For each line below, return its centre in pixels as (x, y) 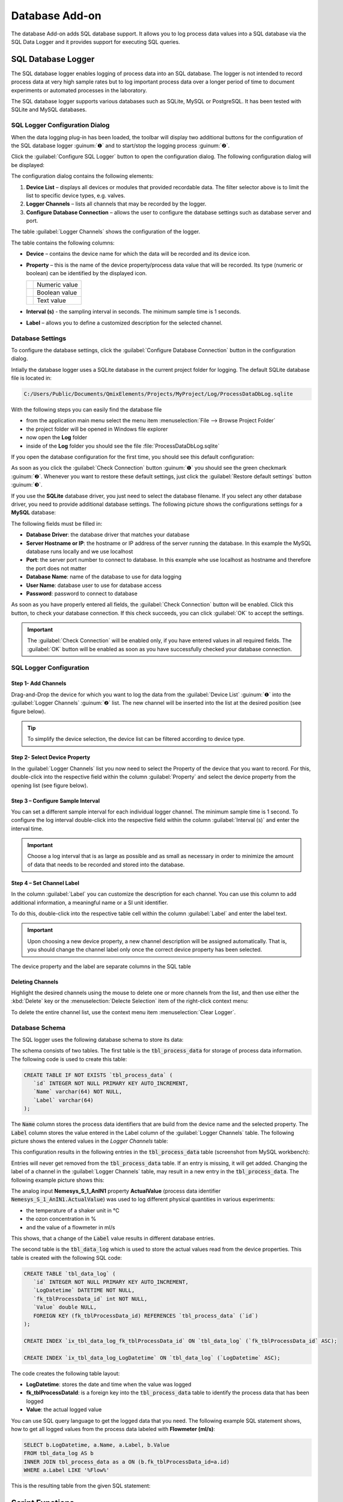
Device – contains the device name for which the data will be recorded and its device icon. (138, 254)
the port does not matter (56, 568)
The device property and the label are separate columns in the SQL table (101, 966)
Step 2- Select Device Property (50, 758)
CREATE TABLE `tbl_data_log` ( (70, 1273)
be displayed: (28, 165)
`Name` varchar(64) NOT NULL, (78, 1092)
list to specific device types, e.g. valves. (76, 195)
